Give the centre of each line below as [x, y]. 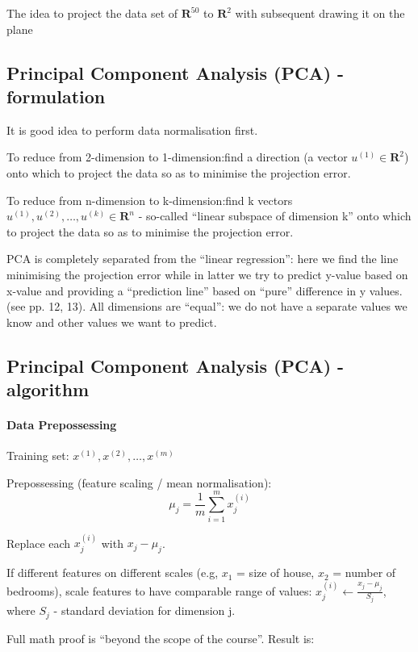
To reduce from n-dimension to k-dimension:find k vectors [150, 200]
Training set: [38, 456]
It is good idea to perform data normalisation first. [132, 130]
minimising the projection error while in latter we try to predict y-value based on [207, 274]
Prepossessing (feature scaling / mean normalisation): [139, 482]
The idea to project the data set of [92, 13]
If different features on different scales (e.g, [113, 573]
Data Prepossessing [62, 425]
